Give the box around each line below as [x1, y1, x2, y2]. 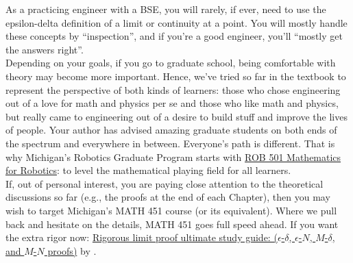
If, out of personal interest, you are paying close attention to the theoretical [5, 176, 324, 190]
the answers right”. [5, 42, 84, 56]
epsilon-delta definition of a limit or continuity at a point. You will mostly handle [5, 15, 348, 29]
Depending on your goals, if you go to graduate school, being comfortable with [5, 55, 336, 70]
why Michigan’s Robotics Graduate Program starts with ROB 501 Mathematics [5, 149, 341, 164]
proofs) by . [47, 243, 97, 258]
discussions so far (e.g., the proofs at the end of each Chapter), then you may [5, 190, 330, 204]
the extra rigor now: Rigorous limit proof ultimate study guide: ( [5, 230, 278, 245]
